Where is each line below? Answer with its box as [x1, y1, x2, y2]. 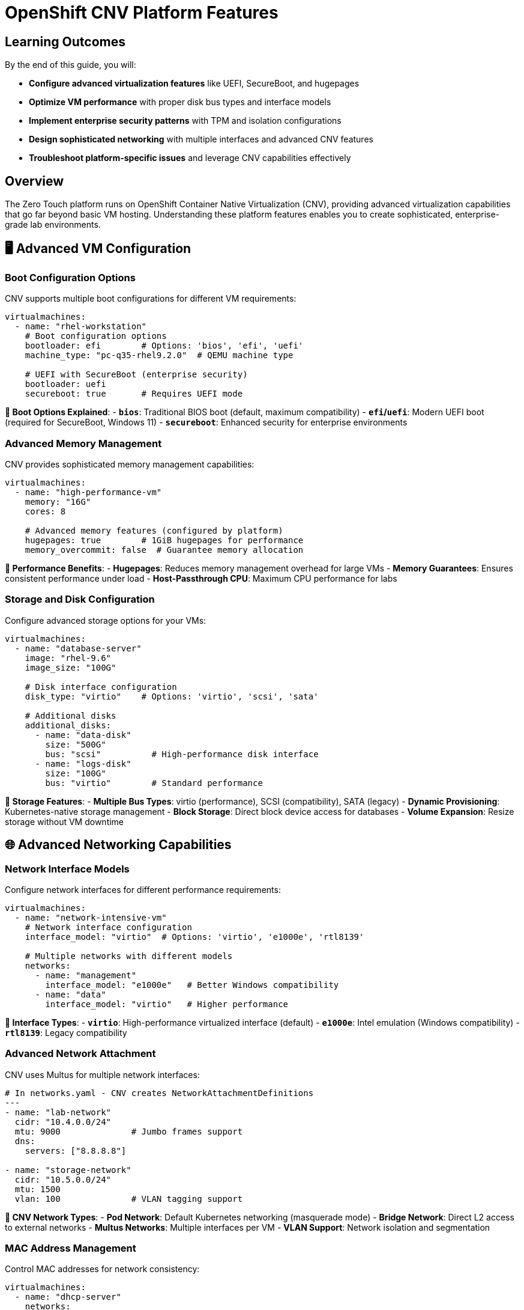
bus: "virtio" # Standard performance [45, 778, 263, 788]
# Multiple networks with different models [25, 951, 233, 961]
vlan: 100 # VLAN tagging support [14, 1193, 243, 1204]
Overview [5, 173, 64, 189]
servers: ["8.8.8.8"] [25, 1145, 127, 1156]
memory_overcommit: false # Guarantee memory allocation [25, 544, 304, 555]
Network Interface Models [5, 862, 130, 875]
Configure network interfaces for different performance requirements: [5, 884, 281, 895]
